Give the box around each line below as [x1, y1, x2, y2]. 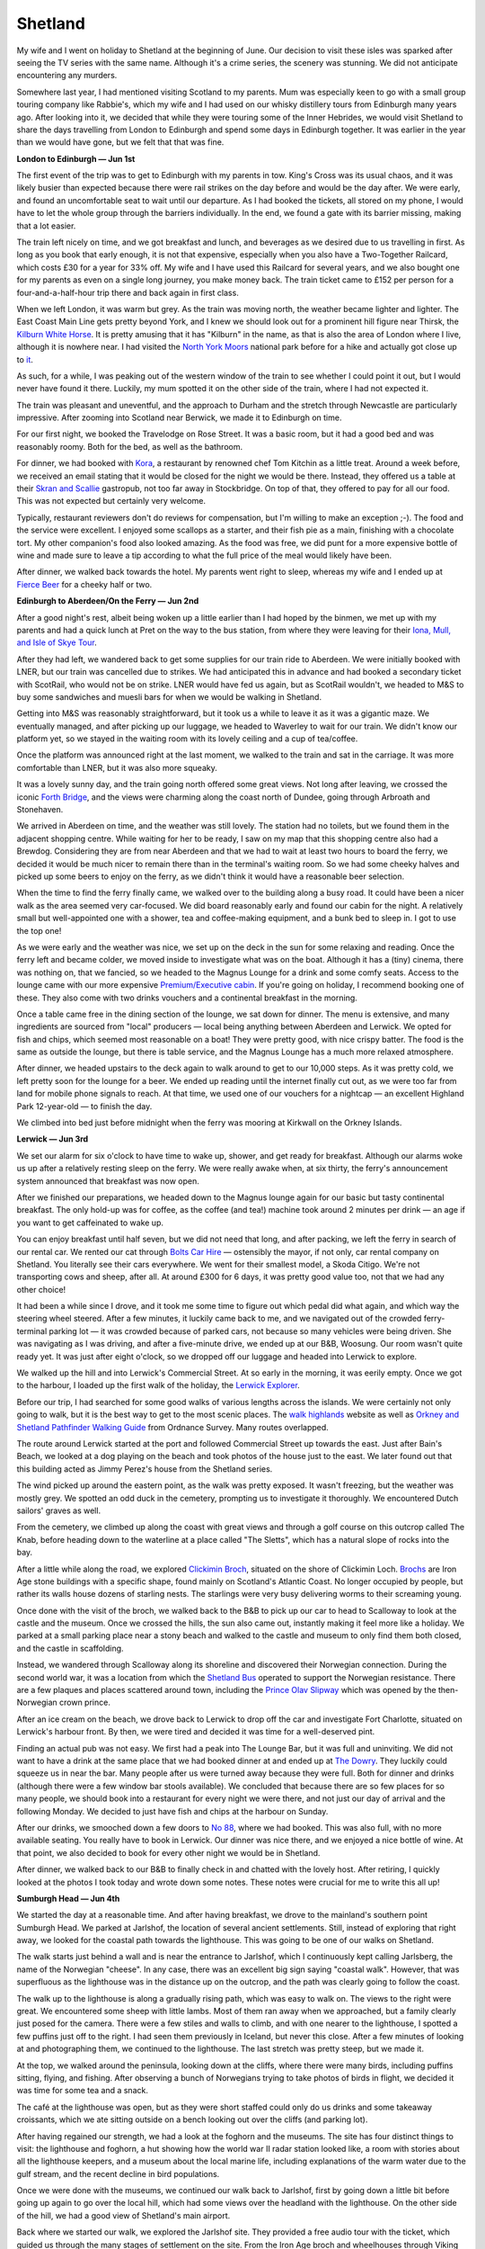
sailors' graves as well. [16, 1505, 101, 1516]
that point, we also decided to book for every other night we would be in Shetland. [16, 1847, 321, 1858]
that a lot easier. [16, 220, 76, 231]
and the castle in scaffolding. [16, 1643, 125, 1653]
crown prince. [58, 1697, 111, 1708]
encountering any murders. [16, 70, 118, 81]
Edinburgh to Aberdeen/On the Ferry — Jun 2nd [16, 596, 199, 606]
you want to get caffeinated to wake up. [16, 1217, 164, 1228]
